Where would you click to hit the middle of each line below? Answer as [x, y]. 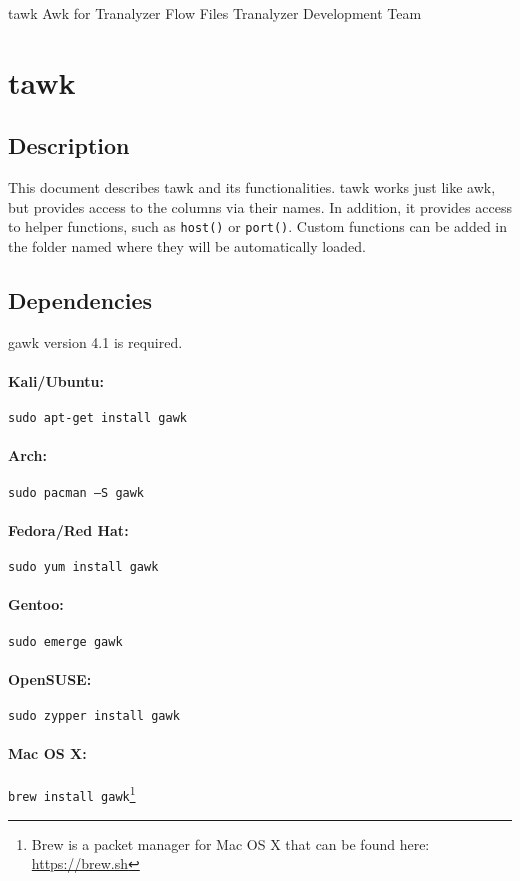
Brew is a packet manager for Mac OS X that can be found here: [230, 843]
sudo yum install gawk [83, 567]
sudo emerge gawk [65, 641]
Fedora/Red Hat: [68, 529]
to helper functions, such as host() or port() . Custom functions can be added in [258, 226]
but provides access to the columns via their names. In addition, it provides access [260, 206]
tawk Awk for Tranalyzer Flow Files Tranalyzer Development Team [215, 13]
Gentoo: [36, 604]
